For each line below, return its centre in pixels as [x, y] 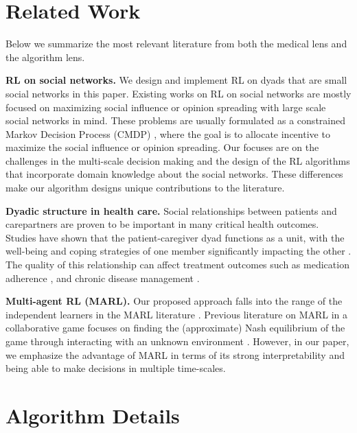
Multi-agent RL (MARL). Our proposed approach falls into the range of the [174, 301]
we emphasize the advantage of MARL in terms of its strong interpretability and [175, 354]
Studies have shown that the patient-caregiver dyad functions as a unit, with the [175, 237]
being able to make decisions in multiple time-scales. [116, 368]
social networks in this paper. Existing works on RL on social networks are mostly [178, 93]
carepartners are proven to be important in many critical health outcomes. [162, 224]
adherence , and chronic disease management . [103, 278]
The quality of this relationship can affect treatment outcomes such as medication [177, 265]
